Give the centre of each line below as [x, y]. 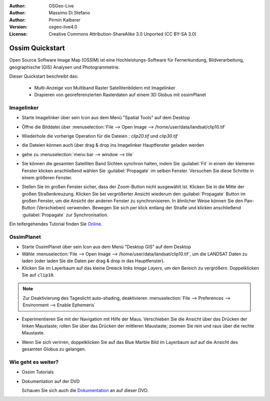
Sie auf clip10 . [38, 275]
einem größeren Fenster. [47, 177]
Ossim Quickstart [37, 48]
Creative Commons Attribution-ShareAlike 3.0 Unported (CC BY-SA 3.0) [123, 34]
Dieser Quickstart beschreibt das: [44, 76]
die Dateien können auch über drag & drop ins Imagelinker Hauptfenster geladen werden [113, 145]
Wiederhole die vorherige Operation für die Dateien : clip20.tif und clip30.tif [99, 136]
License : [18, 34]
